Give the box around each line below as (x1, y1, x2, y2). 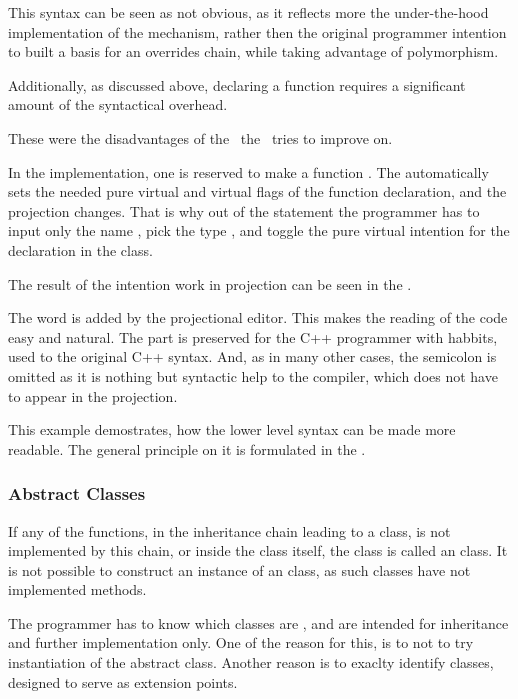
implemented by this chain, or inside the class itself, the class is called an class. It (8, 540, 508, 561)
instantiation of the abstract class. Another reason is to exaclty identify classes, (8, 652, 494, 673)
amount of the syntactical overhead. (8, 94, 228, 115)
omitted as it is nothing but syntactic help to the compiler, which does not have (8, 365, 498, 386)
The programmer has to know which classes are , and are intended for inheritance (8, 612, 509, 633)
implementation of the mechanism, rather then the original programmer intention (8, 21, 507, 42)
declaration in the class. (8, 239, 153, 260)
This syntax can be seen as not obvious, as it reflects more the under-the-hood (8, 2, 489, 22)
